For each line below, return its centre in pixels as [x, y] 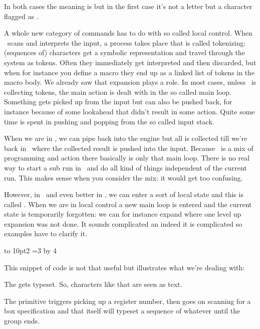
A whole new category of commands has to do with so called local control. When [128, 33]
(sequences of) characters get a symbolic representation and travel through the [124, 52]
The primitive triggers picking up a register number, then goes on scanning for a [127, 301]
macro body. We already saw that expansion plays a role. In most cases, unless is [130, 82]
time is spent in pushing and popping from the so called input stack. [109, 121]
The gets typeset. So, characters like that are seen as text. [93, 284]
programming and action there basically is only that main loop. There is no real [127, 158]
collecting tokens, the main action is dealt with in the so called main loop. [118, 92]
